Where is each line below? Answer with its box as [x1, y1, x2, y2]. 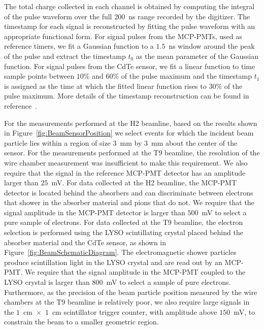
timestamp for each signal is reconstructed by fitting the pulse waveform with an [4, 21, 255, 31]
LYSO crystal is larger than [4, 277, 90, 287]
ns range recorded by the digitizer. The [128, 11, 250, 21]
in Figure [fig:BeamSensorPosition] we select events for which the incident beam [4, 127, 254, 138]
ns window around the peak [169, 41, 255, 51]
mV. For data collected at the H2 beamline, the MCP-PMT [51, 177, 237, 188]
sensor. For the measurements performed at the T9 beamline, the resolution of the [4, 147, 260, 158]
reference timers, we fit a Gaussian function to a [4, 41, 154, 51]
